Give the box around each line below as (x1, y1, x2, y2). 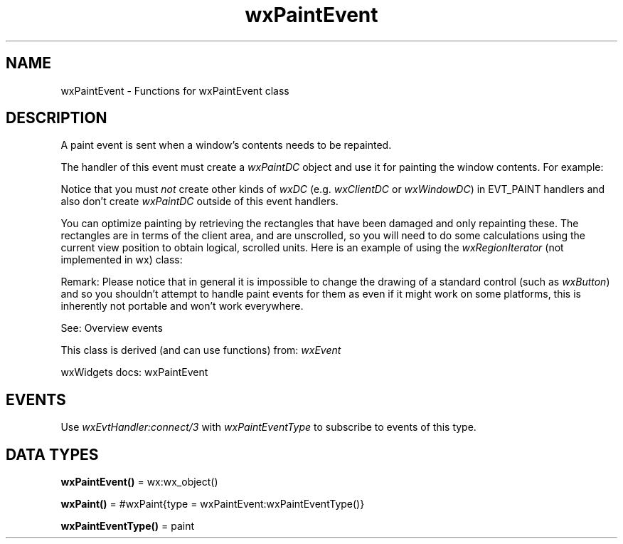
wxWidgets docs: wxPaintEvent (60, 366, 208, 379)
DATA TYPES (6, 445, 99, 464)
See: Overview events (60, 322, 163, 335)
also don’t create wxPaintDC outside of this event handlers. (60, 195, 339, 208)
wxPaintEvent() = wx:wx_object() (60, 476, 218, 488)
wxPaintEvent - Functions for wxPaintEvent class (60, 84, 289, 97)
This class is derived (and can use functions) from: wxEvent (60, 344, 341, 357)
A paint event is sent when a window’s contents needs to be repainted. (60, 139, 392, 152)
